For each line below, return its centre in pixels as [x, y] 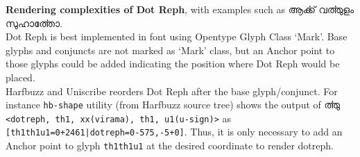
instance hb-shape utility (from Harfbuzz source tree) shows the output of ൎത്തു [173, 105]
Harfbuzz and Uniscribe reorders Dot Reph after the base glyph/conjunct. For [172, 91]
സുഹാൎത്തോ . [34, 23]
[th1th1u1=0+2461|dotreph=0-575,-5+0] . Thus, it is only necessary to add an [174, 132]
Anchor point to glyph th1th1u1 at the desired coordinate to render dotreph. [170, 146]
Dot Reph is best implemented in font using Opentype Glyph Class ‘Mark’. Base [177, 36]
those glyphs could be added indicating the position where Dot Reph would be [173, 64]
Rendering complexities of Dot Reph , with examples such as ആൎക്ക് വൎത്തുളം [180, 9]
